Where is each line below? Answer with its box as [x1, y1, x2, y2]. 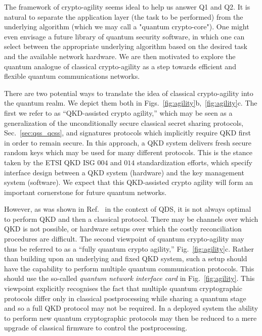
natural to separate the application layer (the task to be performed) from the [4, 11, 243, 22]
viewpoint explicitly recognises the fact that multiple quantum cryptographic [4, 283, 242, 294]
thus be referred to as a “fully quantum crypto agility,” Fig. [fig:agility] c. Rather [4, 243, 254, 254]
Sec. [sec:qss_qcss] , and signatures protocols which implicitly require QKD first [4, 127, 251, 138]
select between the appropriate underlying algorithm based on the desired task [4, 41, 247, 52]
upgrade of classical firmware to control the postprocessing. [4, 322, 188, 333]
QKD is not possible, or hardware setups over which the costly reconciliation [4, 223, 242, 234]
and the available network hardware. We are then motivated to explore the [4, 51, 236, 61]
